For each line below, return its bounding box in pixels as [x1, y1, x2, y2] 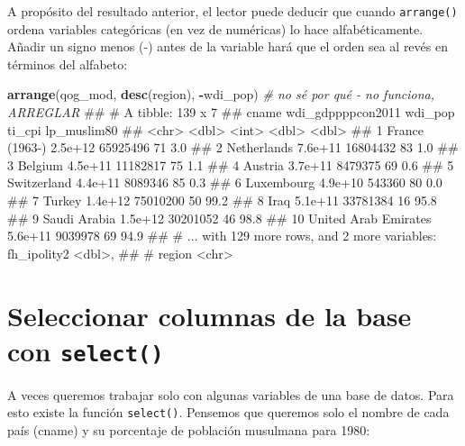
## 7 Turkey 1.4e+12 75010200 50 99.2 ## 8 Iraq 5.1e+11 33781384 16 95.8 [7, 191, 437, 209]
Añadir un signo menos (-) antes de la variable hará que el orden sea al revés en [7, 37, 448, 56]
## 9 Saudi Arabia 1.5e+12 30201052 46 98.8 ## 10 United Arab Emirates [7, 208, 432, 227]
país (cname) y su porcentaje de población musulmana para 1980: [7, 421, 370, 440]
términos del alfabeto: [7, 54, 128, 73]
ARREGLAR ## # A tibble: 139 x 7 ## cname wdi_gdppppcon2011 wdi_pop [7, 103, 455, 122]
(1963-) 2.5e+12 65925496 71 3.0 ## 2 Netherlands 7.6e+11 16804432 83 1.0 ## [7, 138, 459, 157]
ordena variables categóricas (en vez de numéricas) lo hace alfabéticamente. [7, 19, 424, 38]
